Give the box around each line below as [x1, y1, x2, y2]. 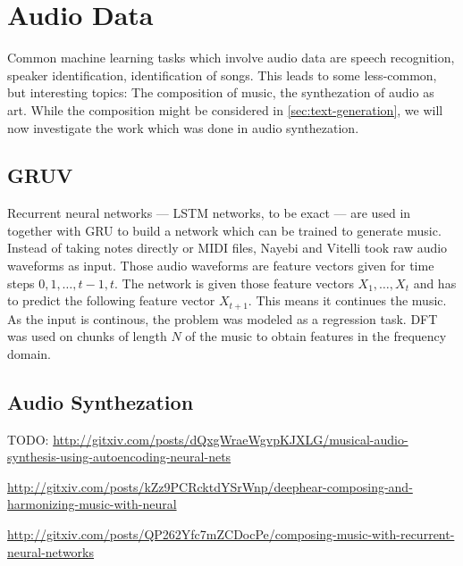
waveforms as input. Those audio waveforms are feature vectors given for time [7, 256, 434, 275]
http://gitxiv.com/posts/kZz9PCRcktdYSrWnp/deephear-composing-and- [7, 477, 413, 495]
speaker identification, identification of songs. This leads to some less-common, [7, 65, 437, 84]
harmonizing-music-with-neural [7, 495, 177, 513]
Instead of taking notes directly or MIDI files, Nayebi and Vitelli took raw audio [7, 238, 448, 257]
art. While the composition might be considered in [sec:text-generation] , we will [7, 100, 443, 119]
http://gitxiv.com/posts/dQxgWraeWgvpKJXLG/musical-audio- [53, 429, 408, 448]
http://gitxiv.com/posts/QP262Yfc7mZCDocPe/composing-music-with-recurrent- [7, 525, 455, 544]
